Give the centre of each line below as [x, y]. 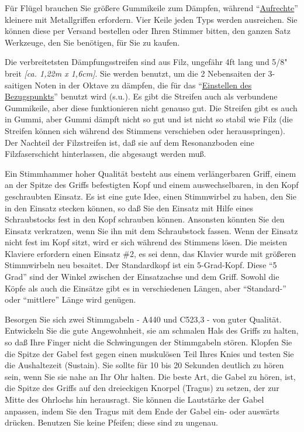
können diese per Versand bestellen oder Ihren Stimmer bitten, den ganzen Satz [148, 31]
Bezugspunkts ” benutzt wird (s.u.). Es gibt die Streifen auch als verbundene [141, 96]
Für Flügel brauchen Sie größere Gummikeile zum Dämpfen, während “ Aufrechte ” [151, 8]
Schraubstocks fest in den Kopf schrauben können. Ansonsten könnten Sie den [145, 219]
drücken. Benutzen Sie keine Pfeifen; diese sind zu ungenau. [111, 422]
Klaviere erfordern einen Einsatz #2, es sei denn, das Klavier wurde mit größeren [151, 253]
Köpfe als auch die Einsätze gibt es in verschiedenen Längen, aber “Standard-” [146, 288]
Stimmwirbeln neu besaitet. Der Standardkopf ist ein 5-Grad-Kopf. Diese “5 [141, 265]
